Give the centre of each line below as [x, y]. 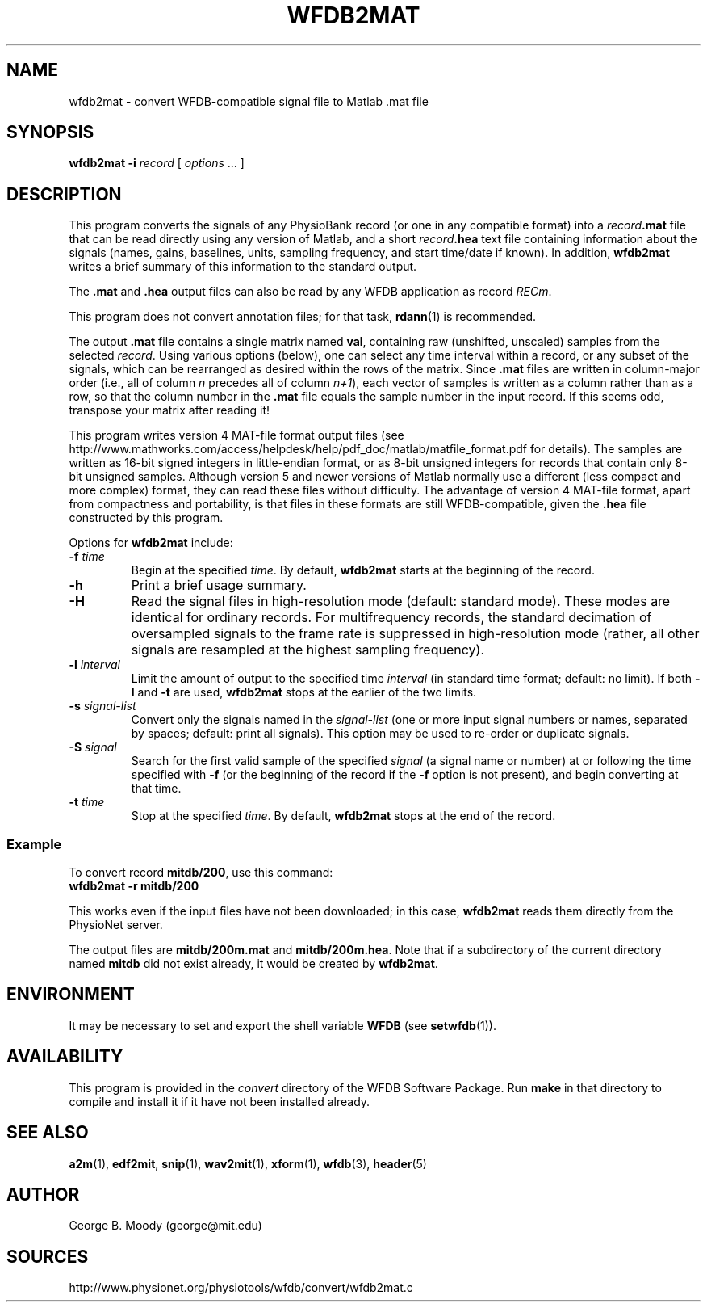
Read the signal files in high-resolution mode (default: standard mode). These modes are [401, 601]
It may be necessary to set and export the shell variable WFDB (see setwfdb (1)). [282, 1025]
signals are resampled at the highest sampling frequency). [307, 650]
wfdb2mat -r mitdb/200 [134, 886]
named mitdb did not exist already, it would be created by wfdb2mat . [253, 964]
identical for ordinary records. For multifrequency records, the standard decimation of [391, 618]
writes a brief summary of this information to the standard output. [243, 267]
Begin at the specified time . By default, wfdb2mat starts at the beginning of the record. [363, 570]
